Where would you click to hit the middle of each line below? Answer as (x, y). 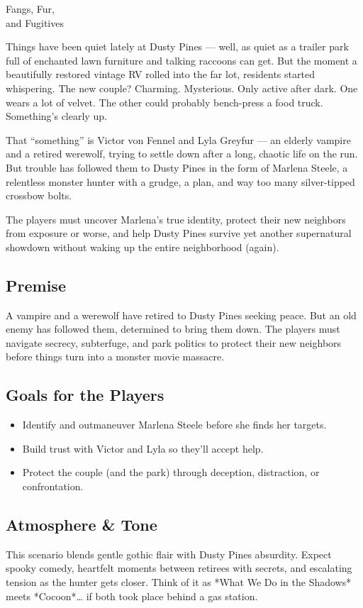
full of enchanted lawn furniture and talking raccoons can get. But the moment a (181, 60)
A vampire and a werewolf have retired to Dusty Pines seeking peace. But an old (181, 315)
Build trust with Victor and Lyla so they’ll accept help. (143, 448)
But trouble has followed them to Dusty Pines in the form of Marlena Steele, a (177, 167)
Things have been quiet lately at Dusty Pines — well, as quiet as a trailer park (177, 46)
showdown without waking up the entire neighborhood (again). (143, 247)
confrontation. (53, 486)
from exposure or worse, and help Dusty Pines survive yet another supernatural (179, 233)
